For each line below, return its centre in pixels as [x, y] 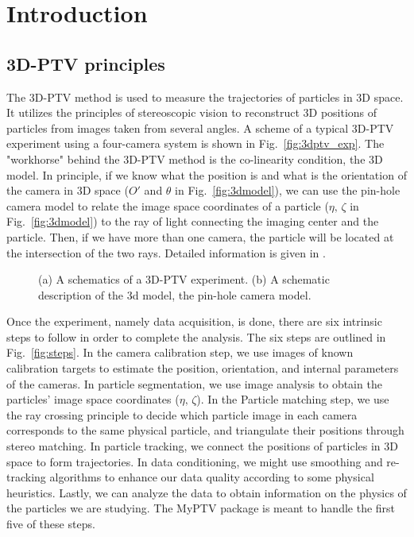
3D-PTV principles [86, 63]
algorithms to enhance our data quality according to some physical [212, 477]
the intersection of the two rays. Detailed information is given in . [166, 252]
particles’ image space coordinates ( [93, 399]
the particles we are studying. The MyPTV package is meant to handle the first [201, 508]
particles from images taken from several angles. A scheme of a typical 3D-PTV [200, 127]
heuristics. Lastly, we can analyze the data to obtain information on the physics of [207, 492]
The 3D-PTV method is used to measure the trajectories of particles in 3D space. [205, 97]
